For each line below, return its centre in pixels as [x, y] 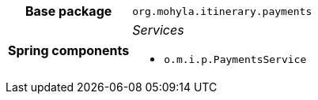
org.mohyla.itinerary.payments [222, 11]
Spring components [69, 50]
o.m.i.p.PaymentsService [235, 59]
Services [158, 30]
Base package [68, 11]
